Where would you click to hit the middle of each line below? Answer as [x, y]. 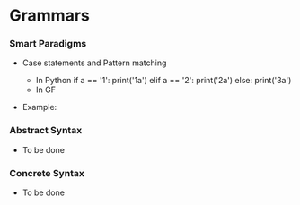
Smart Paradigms [48, 44]
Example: [40, 107]
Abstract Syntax [46, 131]
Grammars [49, 16]
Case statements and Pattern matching [94, 63]
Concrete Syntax [47, 173]
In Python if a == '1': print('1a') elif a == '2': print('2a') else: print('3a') [163, 81]
